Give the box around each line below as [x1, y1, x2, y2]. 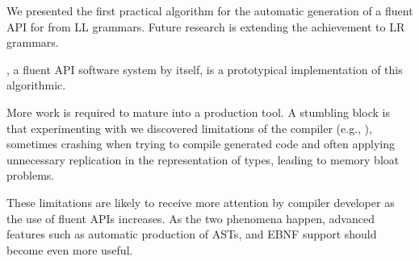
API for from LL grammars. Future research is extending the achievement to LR [6, 18, 405, 35]
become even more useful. [6, 241, 133, 258]
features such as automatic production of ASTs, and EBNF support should [6, 226, 377, 242]
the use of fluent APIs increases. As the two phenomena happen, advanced [6, 209, 375, 226]
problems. [6, 167, 55, 184]
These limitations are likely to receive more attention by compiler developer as [6, 193, 395, 210]
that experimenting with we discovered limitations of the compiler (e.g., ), [6, 119, 372, 136]
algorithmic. [6, 77, 66, 93]
